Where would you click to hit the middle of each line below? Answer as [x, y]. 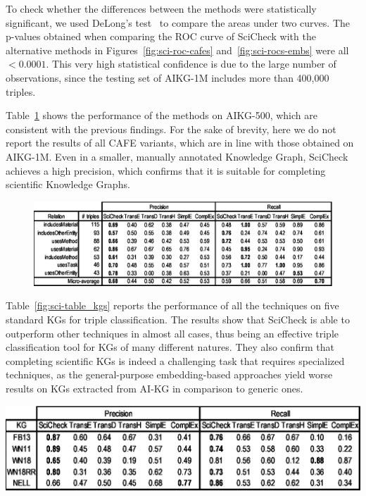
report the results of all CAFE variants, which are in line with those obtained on [180, 143]
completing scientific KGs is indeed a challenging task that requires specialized [175, 360]
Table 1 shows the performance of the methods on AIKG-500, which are [162, 115]
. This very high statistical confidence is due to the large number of [191, 64]
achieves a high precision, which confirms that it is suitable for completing [166, 170]
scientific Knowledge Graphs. [68, 184]
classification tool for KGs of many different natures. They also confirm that [170, 347]
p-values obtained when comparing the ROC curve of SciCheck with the [161, 36]
